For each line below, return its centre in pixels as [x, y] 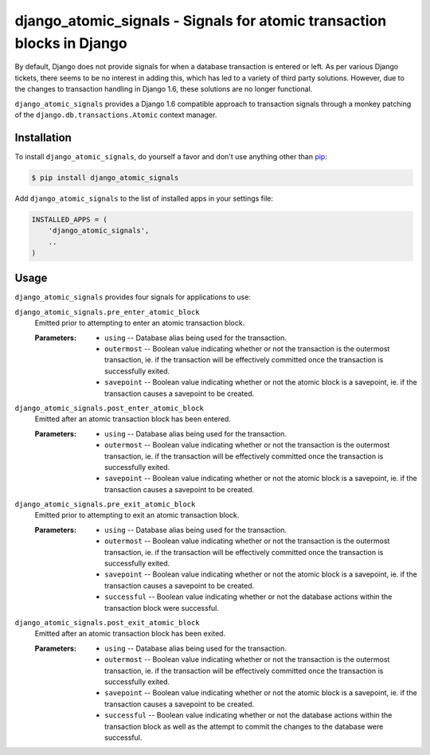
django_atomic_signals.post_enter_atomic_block [109, 408]
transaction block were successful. [162, 608]
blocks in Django [71, 43]
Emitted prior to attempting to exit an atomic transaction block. [137, 515]
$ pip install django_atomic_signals [105, 178]
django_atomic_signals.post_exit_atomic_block [107, 622]
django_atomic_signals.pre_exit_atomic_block [105, 505]
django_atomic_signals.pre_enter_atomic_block [107, 312]
